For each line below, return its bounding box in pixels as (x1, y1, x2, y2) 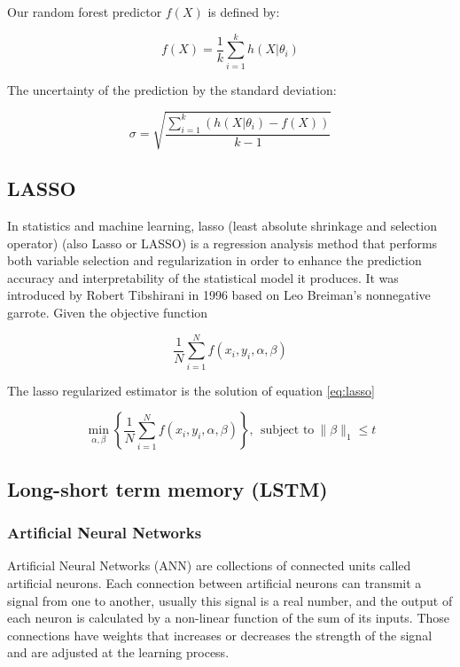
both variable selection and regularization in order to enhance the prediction (7, 251, 422, 270)
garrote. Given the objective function (7, 303, 208, 322)
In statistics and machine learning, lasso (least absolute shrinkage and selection (7, 216, 437, 235)
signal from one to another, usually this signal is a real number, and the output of (7, 591, 453, 609)
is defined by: (207, 3, 280, 20)
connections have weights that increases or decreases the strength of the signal (7, 625, 433, 644)
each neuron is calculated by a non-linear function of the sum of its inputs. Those (7, 608, 450, 627)
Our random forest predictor (7, 3, 162, 20)
